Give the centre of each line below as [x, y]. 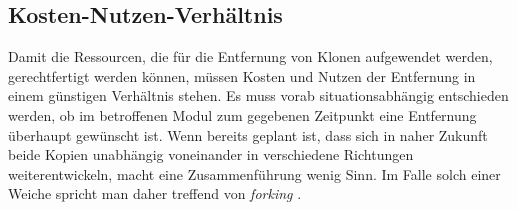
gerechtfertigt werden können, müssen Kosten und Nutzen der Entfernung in [242, 75]
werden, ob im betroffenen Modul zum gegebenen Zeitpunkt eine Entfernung [242, 114]
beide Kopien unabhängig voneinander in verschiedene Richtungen [211, 154]
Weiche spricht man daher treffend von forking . [155, 193]
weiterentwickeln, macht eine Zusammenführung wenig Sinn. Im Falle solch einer [254, 173]
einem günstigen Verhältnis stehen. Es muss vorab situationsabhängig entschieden [258, 95]
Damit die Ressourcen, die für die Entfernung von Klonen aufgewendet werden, [250, 56]
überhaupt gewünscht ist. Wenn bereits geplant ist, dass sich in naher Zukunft [248, 134]
